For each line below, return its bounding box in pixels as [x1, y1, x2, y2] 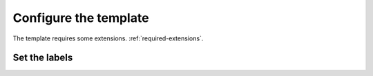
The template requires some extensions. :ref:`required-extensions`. [12, 34, 204, 42]
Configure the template [12, 10, 149, 25]
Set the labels [12, 52, 73, 64]
